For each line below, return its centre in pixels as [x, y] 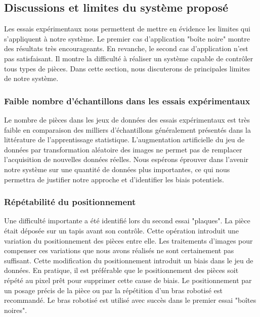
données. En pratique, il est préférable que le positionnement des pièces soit [121, 270]
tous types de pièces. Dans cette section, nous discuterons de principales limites [127, 68]
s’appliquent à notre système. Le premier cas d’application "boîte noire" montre [127, 38]
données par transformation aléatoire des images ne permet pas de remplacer [123, 149]
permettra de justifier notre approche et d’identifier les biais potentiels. [114, 179]
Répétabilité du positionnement [70, 202]
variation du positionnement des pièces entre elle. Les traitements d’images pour [128, 240]
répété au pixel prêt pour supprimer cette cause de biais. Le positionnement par [128, 280]
